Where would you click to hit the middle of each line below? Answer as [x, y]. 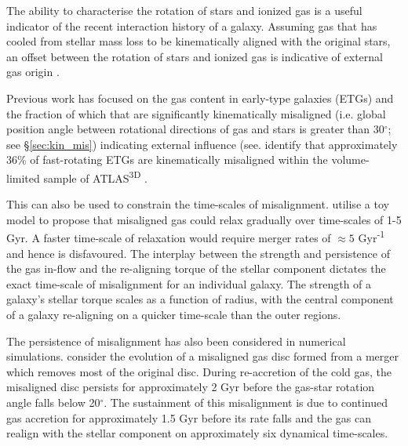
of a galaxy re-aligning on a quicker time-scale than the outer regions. [174, 314]
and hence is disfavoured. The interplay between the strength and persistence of [198, 253]
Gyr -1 [372, 237]
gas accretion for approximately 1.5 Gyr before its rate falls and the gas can [189, 417]
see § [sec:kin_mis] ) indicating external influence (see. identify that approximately [202, 144]
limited [23, 178]
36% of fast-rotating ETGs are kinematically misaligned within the [167, 160]
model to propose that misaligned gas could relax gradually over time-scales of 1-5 [204, 219]
